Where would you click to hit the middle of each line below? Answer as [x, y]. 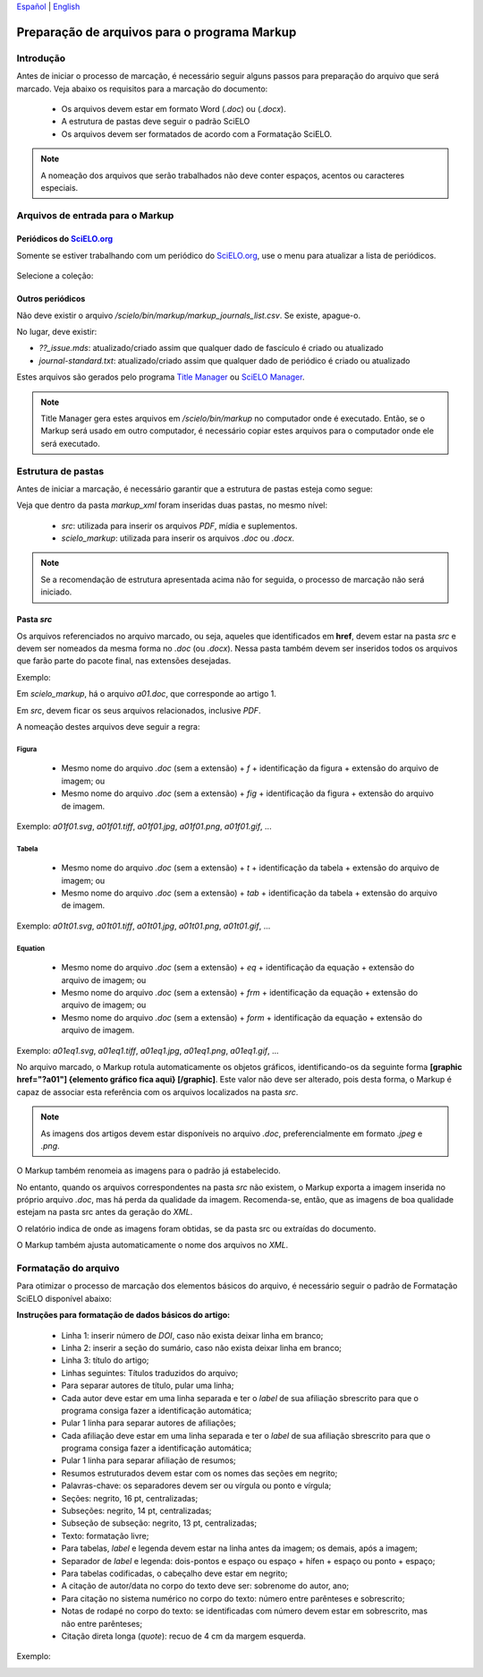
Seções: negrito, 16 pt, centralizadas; [130, 1498]
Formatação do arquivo [68, 1269]
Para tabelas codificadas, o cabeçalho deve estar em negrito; [174, 1573]
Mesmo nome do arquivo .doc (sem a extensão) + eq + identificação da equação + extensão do [238, 968]
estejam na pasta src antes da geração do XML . [105, 1212]
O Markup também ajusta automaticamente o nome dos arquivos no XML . [153, 1245]
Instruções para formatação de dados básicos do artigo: [123, 1315]
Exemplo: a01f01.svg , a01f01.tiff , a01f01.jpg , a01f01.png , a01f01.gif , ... [144, 826]
